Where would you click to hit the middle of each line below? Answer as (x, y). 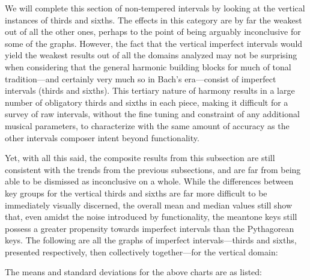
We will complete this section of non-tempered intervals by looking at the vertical (155, 8)
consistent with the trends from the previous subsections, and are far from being (153, 169)
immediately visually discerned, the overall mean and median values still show (149, 205)
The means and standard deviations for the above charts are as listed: (133, 272)
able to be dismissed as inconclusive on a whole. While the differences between (149, 181)
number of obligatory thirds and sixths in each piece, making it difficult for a (147, 102)
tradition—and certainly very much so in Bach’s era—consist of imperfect (141, 78)
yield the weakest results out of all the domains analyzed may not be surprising (151, 55)
